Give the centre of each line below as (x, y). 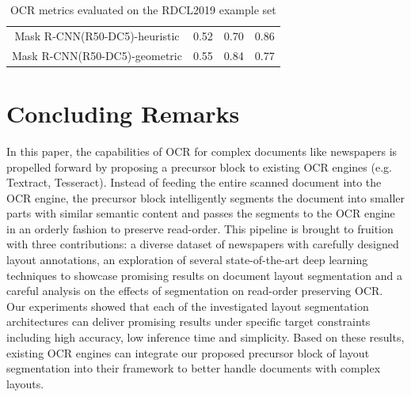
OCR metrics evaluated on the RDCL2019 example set (143, 9)
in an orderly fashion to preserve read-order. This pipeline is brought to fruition (200, 228)
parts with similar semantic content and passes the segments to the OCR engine (201, 213)
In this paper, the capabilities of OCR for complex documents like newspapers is (202, 151)
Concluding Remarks (123, 113)
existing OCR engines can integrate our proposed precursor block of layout (188, 352)
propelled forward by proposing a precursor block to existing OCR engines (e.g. (199, 166)
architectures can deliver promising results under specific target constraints (188, 321)
